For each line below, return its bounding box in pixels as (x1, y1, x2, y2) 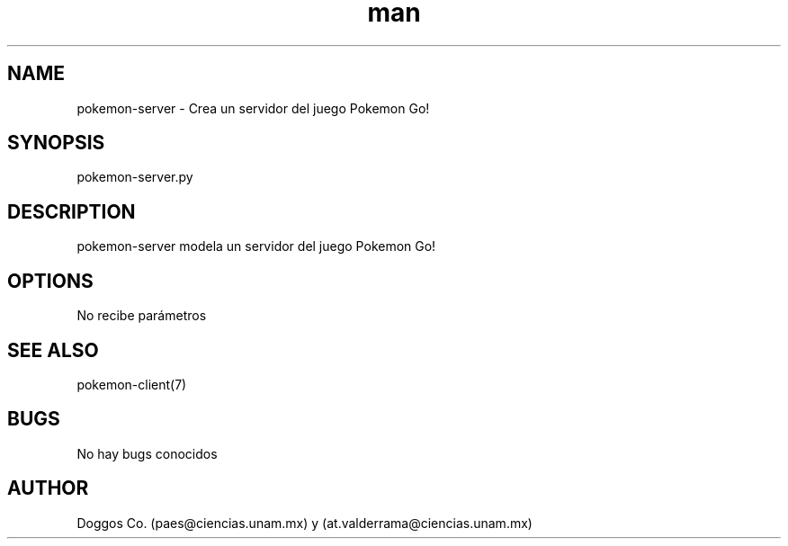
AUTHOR (7, 477, 89, 500)
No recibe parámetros (76, 308, 207, 324)
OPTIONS (7, 269, 94, 292)
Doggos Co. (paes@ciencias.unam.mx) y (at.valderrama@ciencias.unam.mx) (76, 515, 533, 531)
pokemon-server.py (76, 169, 193, 185)
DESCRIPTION (7, 200, 136, 223)
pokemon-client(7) (76, 376, 187, 392)
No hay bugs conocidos (76, 445, 218, 461)
